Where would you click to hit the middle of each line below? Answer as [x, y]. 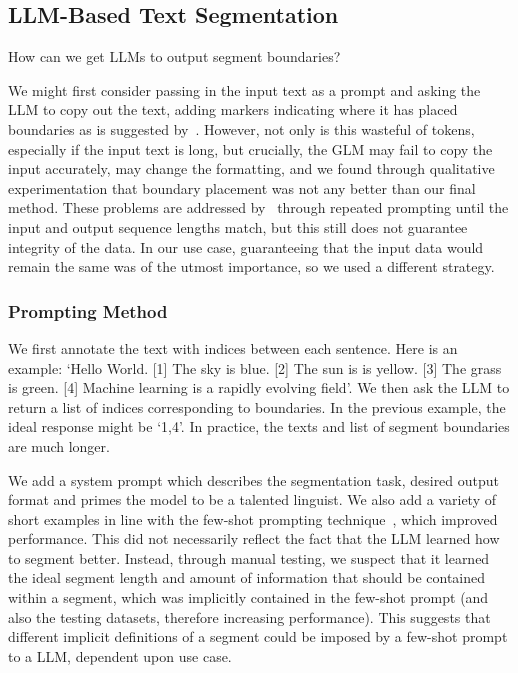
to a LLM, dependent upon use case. [120, 655]
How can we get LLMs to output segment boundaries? [174, 56]
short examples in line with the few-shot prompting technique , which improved [253, 518]
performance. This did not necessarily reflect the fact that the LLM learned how [254, 538]
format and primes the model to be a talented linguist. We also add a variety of [252, 499]
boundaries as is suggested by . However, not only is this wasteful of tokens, [241, 128]
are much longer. [59, 445]
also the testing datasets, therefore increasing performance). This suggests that [249, 616]
